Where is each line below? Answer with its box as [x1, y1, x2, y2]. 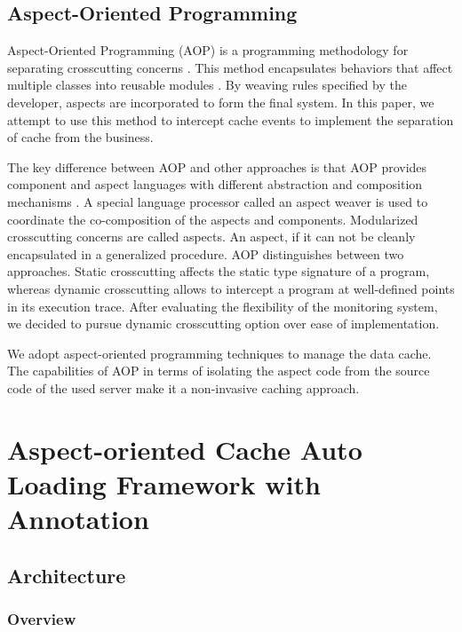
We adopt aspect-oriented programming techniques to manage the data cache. [7, 344, 432, 362]
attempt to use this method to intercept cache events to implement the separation [7, 110, 454, 129]
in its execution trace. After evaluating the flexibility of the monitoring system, [7, 296, 438, 315]
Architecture [7, 561, 126, 589]
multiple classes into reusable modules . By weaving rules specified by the [7, 75, 407, 94]
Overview [7, 607, 76, 629]
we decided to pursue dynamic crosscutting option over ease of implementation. [7, 314, 440, 333]
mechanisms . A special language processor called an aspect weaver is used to [7, 192, 428, 210]
